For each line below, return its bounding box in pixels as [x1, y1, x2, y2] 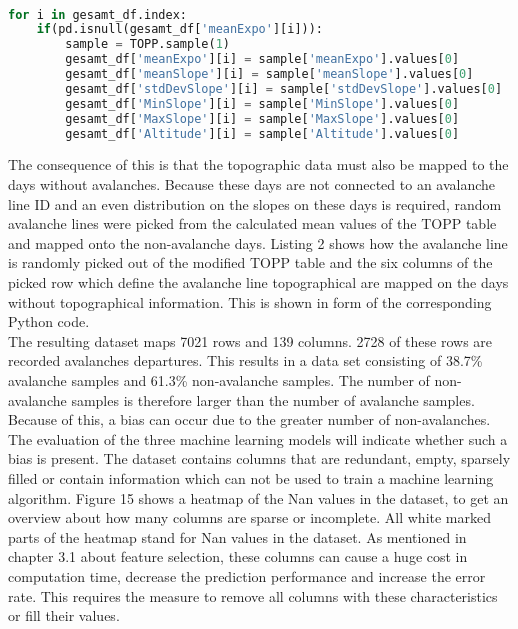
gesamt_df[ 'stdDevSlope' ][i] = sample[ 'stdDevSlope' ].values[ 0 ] [65, 81, 503, 96]
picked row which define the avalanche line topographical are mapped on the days [8, 272, 509, 293]
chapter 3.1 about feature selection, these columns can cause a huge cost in [8, 546, 468, 567]
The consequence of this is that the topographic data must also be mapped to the [8, 154, 509, 175]
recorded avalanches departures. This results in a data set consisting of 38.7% [8, 350, 483, 371]
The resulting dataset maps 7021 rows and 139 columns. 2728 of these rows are [8, 330, 493, 351]
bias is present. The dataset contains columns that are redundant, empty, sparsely [8, 448, 511, 469]
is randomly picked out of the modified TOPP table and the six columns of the [8, 252, 493, 273]
